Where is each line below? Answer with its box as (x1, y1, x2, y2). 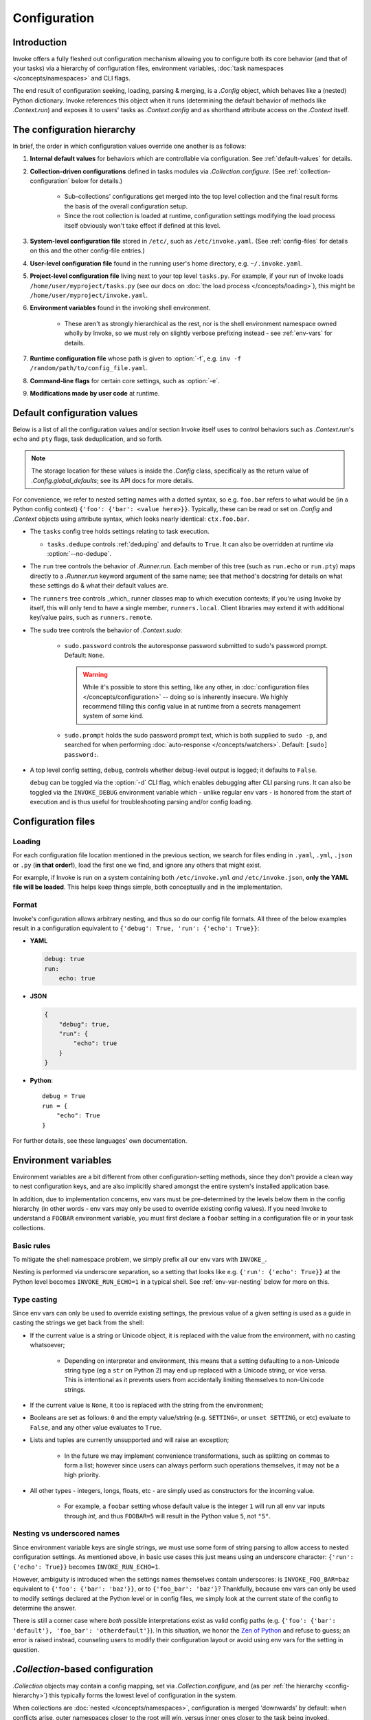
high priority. (64, 1471, 101, 1479)
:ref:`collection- (286, 167, 331, 175)
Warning (82, 670, 108, 678)
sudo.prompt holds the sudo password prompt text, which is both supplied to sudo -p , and (64, 731, 328, 739)
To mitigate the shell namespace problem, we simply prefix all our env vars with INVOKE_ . (12, 1256, 267, 1264)
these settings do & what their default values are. (30, 581, 169, 590)
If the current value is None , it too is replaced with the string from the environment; (30, 1401, 264, 1410)
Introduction (12, 36, 67, 48)
